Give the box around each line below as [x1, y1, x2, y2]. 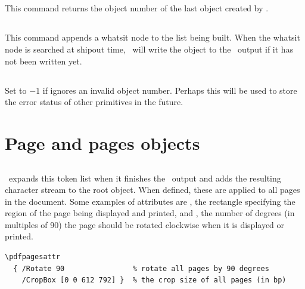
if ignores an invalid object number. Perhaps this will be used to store [42, 84, 297, 96]
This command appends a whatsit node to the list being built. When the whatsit [5, 31, 300, 44]
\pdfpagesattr [5, 253, 61, 262]
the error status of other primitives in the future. [5, 96, 183, 108]
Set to [5, 84, 27, 96]
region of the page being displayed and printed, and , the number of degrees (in [5, 207, 295, 219]
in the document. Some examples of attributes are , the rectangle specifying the [5, 195, 295, 207]
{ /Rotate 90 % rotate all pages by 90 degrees [13, 264, 269, 273]
